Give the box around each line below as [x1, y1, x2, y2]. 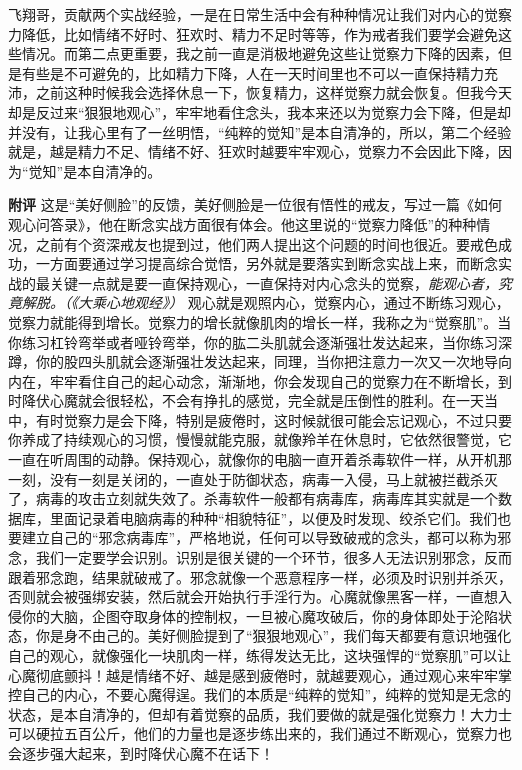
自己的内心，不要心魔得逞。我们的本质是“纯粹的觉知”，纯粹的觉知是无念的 [21, 684, 512, 705]
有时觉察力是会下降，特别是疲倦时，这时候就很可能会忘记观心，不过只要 [35, 409, 512, 430]
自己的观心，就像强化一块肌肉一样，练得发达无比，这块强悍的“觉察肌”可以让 [8, 645, 512, 665]
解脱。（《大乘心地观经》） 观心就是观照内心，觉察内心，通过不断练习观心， [21, 292, 510, 313]
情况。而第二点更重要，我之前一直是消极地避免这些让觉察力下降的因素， [21, 43, 498, 64]
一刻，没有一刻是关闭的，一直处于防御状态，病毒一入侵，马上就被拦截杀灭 [8, 468, 498, 489]
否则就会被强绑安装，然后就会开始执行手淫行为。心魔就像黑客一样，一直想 [8, 586, 498, 607]
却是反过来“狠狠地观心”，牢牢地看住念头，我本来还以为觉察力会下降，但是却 [8, 101, 512, 122]
